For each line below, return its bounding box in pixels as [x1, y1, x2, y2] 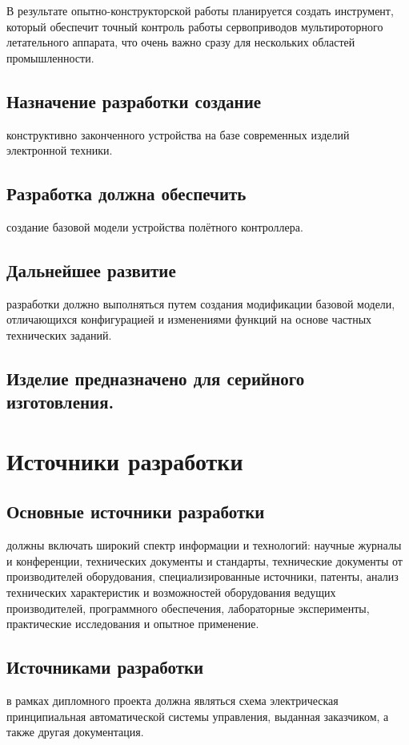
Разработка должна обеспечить [6, 181, 247, 206]
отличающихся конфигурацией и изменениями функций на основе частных [6, 311, 372, 328]
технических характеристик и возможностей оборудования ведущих [6, 584, 336, 601]
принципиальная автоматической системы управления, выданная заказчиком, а [6, 707, 389, 724]
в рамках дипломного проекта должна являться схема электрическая [6, 692, 339, 709]
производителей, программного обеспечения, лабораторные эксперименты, [6, 599, 370, 616]
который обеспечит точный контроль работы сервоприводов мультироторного [6, 18, 383, 34]
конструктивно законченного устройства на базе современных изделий [6, 126, 350, 143]
